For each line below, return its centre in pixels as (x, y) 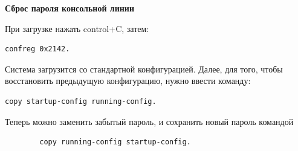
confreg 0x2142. (37, 49)
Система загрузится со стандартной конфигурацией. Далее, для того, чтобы (144, 69)
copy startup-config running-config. (81, 101)
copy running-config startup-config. (115, 142)
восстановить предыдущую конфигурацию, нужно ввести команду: (128, 81)
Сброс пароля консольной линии (70, 8)
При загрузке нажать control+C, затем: (77, 28)
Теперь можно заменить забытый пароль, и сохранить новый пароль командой (149, 121)
